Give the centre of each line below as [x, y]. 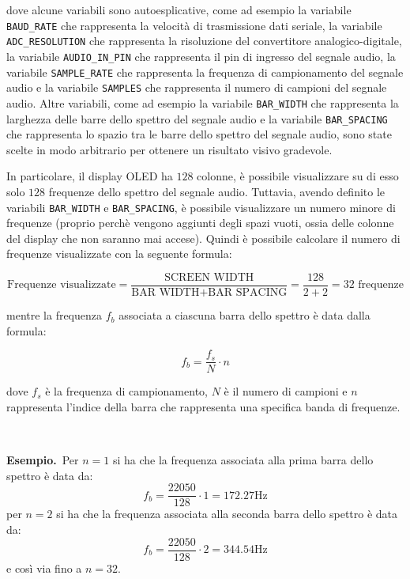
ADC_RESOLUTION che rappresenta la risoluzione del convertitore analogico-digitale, [204, 41]
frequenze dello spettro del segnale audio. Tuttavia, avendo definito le [217, 191]
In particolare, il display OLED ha [90, 176]
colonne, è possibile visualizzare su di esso [298, 176]
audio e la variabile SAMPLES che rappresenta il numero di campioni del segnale [197, 87]
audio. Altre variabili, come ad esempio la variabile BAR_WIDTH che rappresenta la [203, 102]
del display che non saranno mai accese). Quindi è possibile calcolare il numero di [203, 238]
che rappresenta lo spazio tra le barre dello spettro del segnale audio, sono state [199, 134]
